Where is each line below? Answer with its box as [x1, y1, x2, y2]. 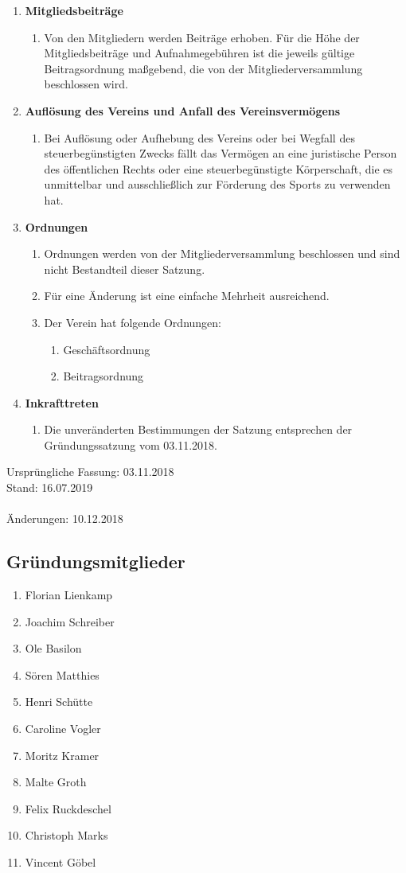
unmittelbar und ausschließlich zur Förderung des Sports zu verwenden [44, 176, 391, 193]
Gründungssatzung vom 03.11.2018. [44, 436, 217, 453]
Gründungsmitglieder [6, 549, 185, 574]
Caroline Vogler [25, 720, 101, 737]
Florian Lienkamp [25, 587, 113, 603]
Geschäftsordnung [63, 341, 150, 357]
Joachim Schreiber [25, 613, 115, 629]
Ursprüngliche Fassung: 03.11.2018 [6, 463, 174, 480]
